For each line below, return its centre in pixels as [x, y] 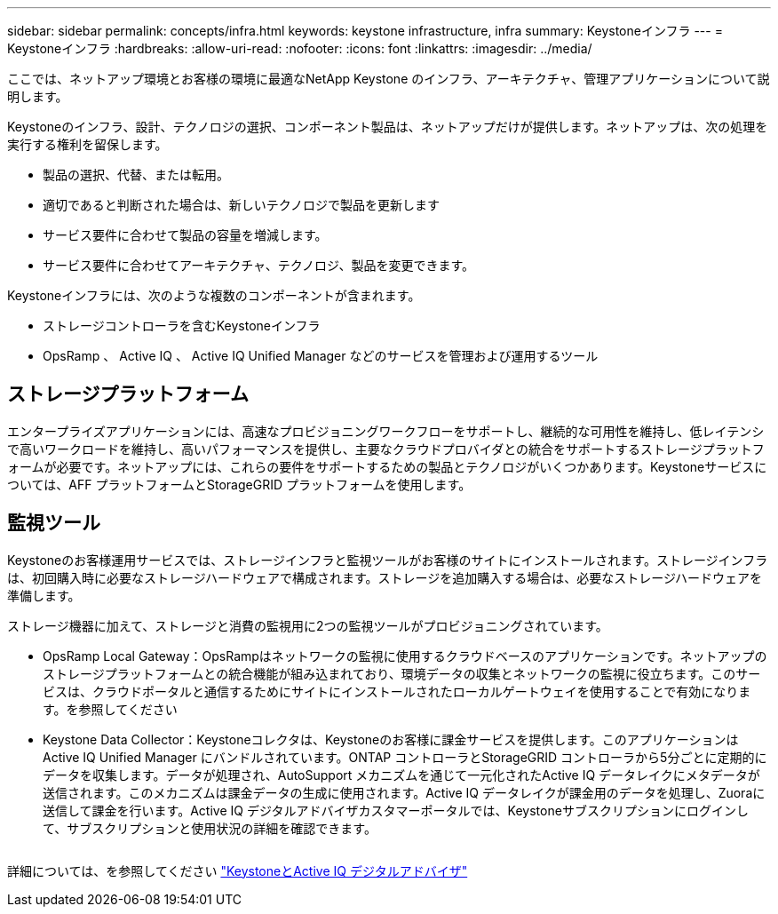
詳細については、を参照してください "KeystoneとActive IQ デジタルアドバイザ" [238, 870]
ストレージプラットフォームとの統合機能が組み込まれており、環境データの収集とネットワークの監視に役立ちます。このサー [402, 673]
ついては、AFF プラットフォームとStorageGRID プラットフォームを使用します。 [239, 484]
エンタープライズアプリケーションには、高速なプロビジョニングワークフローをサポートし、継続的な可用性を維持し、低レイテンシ [386, 431]
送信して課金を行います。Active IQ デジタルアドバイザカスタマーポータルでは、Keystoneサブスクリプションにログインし [396, 810]
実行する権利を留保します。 [87, 144]
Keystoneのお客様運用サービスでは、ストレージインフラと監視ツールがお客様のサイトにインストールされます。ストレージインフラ [388, 560]
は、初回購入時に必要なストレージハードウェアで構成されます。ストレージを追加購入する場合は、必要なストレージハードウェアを [385, 577]
